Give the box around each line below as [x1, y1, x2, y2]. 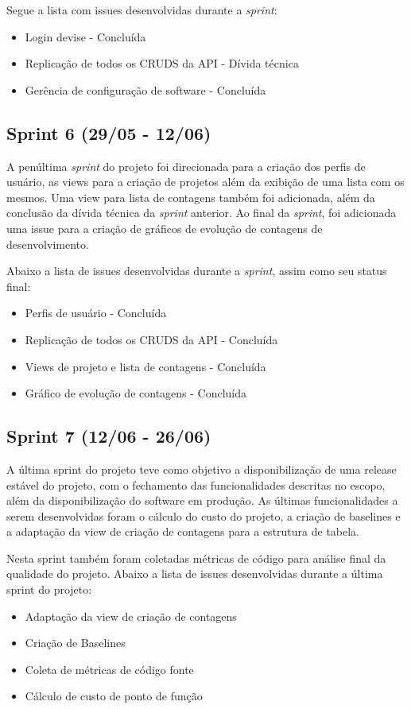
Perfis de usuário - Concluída [25, 304, 167, 321]
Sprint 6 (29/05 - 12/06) [6, 120, 211, 145]
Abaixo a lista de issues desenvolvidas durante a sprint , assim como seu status [6, 262, 387, 279]
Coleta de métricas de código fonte [25, 661, 194, 677]
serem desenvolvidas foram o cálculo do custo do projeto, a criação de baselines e [6, 507, 401, 524]
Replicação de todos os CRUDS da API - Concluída [25, 331, 278, 347]
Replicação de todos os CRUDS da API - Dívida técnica [25, 55, 299, 72]
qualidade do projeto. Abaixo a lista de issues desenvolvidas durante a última [6, 565, 383, 582]
